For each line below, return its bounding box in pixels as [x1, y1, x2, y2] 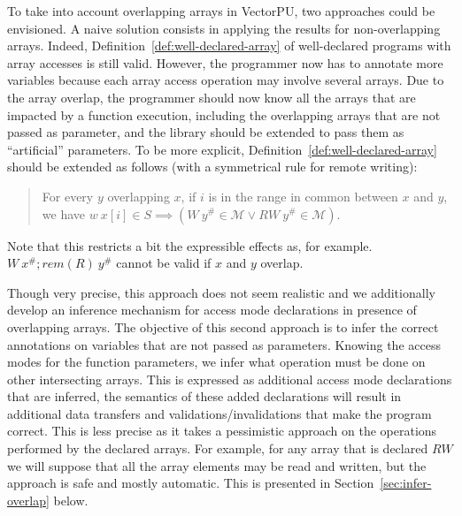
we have [42, 204, 85, 223]
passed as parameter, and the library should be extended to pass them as [7, 123, 404, 141]
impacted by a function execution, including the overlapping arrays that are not [7, 105, 441, 124]
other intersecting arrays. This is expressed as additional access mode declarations [7, 369, 452, 388]
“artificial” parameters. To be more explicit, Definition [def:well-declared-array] [7, 140, 437, 158]
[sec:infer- [380, 474, 432, 492]
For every [42, 186, 94, 205]
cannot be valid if [116, 254, 212, 272]
